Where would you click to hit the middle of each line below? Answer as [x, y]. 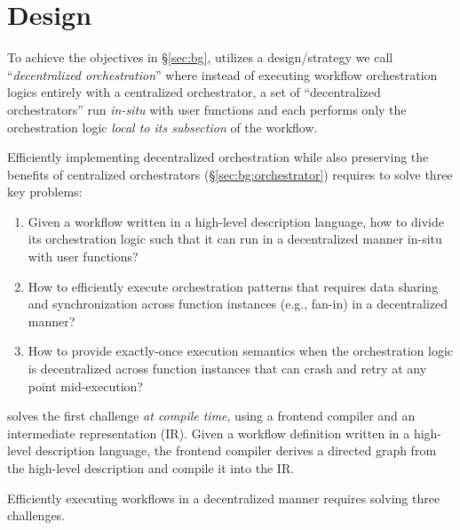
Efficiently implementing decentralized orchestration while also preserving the [218, 157]
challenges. [36, 515]
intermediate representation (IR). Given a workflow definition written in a [209, 433]
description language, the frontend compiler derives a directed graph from [236, 450]
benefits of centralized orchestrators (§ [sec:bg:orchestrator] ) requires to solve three [230, 174]
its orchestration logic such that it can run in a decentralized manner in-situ [235, 239]
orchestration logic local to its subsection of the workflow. [163, 127]
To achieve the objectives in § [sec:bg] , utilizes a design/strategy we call [200, 57]
